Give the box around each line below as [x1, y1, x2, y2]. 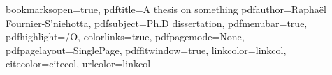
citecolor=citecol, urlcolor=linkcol [6, 56, 151, 71]
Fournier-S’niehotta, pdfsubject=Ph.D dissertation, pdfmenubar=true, [6, 15, 308, 30]
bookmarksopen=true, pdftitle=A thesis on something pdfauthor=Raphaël [6, 2, 326, 16]
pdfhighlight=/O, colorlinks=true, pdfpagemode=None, [6, 29, 245, 44]
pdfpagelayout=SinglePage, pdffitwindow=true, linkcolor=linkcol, [6, 42, 287, 57]
